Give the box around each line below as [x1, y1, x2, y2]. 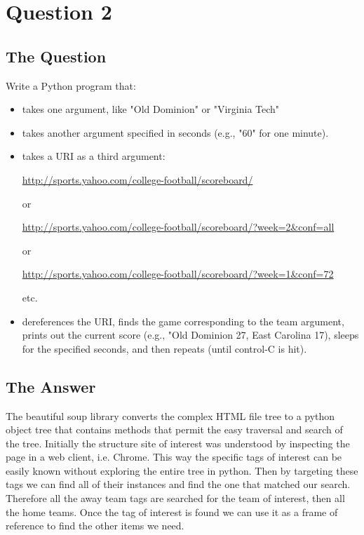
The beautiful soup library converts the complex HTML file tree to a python [6, 408, 335, 423]
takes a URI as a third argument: [22, 149, 166, 163]
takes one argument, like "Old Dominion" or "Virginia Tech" [22, 102, 280, 116]
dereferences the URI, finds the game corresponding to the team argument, [22, 313, 344, 328]
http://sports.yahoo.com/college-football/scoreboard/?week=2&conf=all [22, 219, 335, 234]
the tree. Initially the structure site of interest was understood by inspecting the [6, 435, 350, 450]
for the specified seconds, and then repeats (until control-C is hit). [22, 341, 307, 355]
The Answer [6, 375, 96, 397]
